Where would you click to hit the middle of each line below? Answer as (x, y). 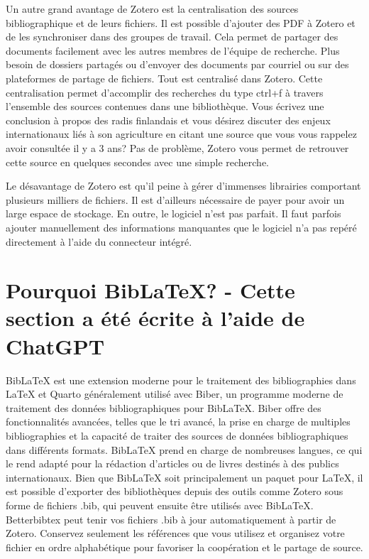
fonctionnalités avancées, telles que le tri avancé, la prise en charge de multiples (178, 422)
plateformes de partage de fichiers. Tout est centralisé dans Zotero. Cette (164, 78)
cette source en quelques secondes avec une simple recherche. (138, 162)
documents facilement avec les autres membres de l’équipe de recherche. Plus (173, 50)
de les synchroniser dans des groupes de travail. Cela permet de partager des (172, 37)
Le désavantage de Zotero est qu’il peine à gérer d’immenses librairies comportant (183, 186)
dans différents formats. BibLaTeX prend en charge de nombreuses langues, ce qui (184, 449)
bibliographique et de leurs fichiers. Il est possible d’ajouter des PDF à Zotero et (181, 22)
